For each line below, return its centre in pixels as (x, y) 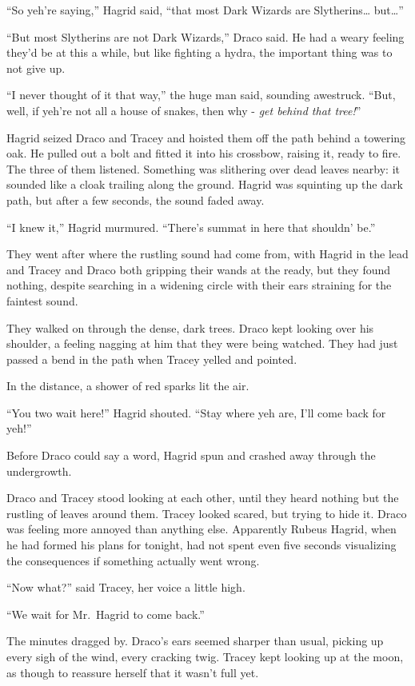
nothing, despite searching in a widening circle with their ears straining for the (199, 285)
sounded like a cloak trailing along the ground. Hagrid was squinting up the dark (205, 184)
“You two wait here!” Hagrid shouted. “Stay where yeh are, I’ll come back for (196, 412)
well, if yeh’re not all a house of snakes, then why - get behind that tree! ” (184, 110)
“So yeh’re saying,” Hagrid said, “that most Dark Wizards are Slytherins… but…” (205, 10)
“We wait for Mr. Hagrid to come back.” (106, 614)
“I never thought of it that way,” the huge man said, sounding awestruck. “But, (201, 95)
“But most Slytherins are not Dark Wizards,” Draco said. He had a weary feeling (206, 36)
